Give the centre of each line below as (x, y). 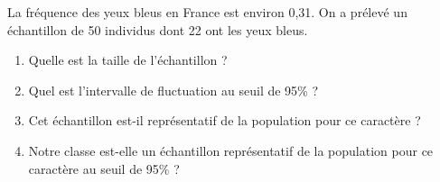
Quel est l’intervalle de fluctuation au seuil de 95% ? (173, 90)
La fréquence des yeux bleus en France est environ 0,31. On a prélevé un (207, 12)
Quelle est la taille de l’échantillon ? (128, 60)
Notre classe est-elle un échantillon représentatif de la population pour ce (231, 150)
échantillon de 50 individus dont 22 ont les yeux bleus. (158, 29)
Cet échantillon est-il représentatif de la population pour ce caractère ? (225, 120)
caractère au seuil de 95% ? (104, 168)
